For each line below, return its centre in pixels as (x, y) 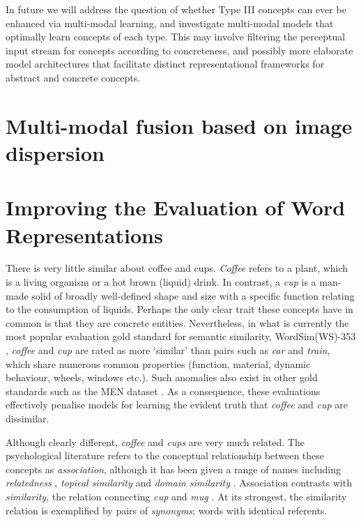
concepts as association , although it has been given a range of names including (174, 469)
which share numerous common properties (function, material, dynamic (158, 363)
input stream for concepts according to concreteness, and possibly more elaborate (179, 50)
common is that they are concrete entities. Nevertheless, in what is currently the (177, 322)
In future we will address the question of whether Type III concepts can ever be (176, 9)
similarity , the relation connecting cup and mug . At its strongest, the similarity (176, 496)
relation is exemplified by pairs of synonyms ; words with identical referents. (167, 510)
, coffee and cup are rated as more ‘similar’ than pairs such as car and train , (168, 350)
